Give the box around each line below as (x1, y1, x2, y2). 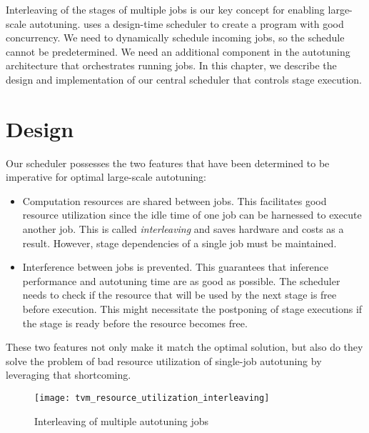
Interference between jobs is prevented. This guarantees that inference (22, 259, 329, 274)
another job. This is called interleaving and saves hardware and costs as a (22, 222, 344, 237)
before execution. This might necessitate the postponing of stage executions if (22, 302, 363, 317)
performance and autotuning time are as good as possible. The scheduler (22, 273, 340, 288)
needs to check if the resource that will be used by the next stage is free (22, 287, 337, 302)
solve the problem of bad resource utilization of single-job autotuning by (6, 353, 322, 368)
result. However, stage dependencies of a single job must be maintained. (22, 235, 337, 250)
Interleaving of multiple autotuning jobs (34, 413, 208, 428)
